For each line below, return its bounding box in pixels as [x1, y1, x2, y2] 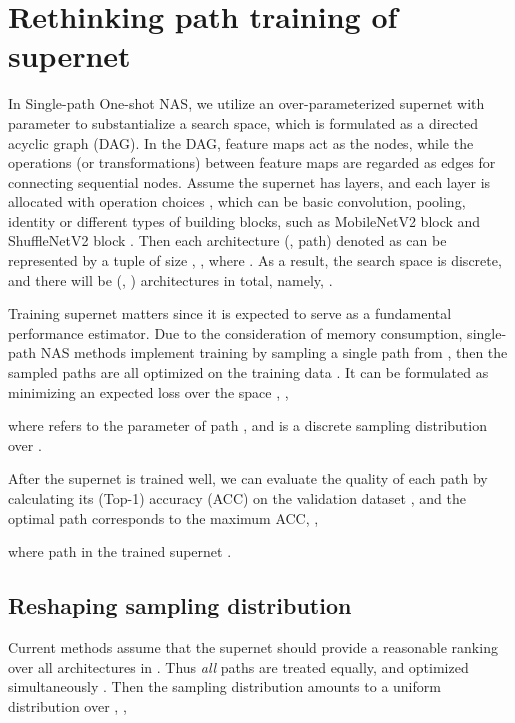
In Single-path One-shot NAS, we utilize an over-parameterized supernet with [8, 93, 485, 114]
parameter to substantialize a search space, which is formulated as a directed [8, 112, 478, 133]
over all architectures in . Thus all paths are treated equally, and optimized [8, 656, 469, 677]
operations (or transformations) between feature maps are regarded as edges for [8, 152, 496, 173]
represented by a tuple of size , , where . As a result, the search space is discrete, [8, 250, 502, 271]
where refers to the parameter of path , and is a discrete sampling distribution [8, 415, 487, 436]
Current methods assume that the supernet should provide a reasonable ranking [8, 636, 498, 657]
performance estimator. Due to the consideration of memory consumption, [8, 322, 463, 343]
